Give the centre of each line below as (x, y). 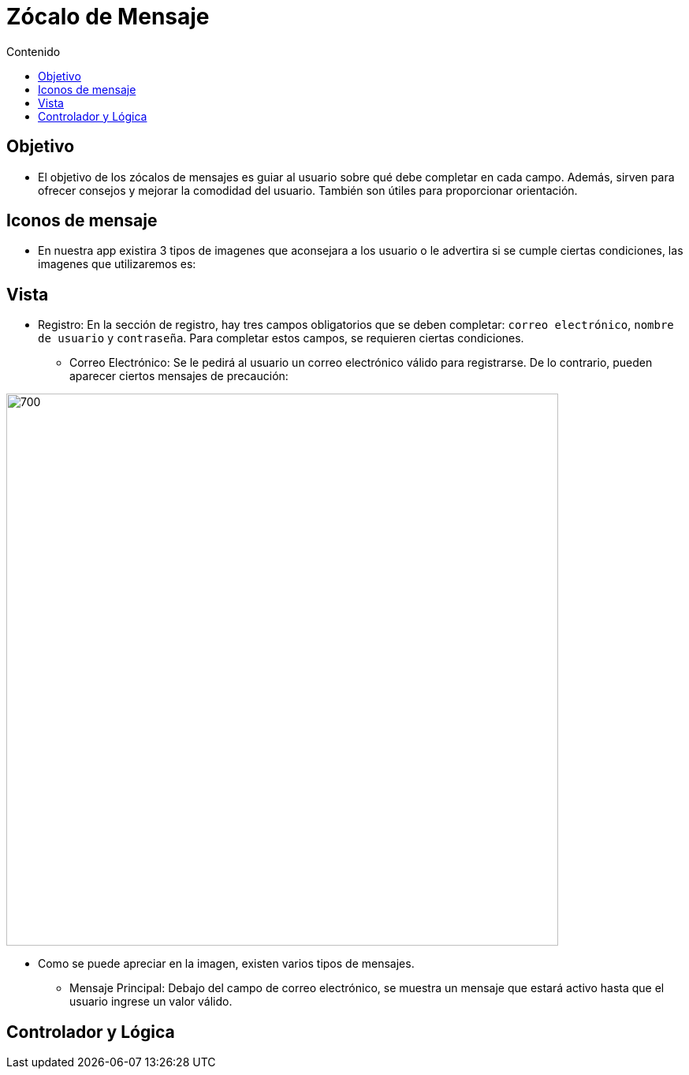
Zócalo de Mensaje (108, 17)
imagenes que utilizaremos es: (117, 264)
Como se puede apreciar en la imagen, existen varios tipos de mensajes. (226, 964)
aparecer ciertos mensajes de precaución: (179, 376)
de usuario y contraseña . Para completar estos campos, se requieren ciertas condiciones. (281, 338)
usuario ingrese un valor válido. (151, 1002)
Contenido (34, 51)
